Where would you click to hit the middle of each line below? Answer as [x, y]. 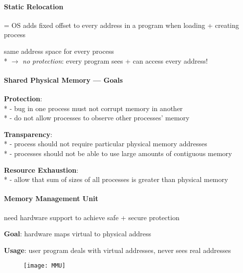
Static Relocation [34, 6]
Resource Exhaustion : [41, 170]
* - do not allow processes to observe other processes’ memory [97, 118]
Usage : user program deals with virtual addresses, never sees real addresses [118, 250]
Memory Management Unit [51, 198]
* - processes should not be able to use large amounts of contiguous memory [118, 153]
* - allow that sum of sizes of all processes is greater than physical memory [116, 179]
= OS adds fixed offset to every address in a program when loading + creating [121, 25]
